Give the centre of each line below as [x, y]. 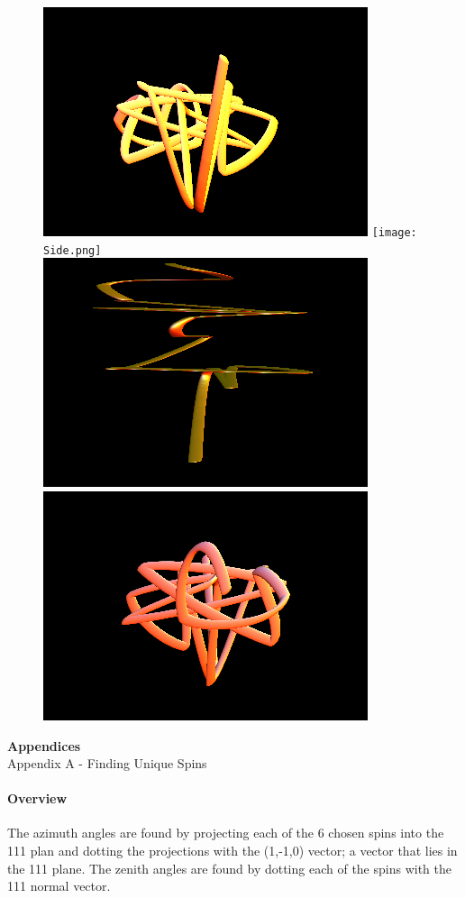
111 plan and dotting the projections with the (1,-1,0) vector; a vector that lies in [232, 851]
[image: [394, 233]
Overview [37, 798]
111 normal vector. [59, 886]
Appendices [44, 745]
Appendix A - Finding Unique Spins [107, 763]
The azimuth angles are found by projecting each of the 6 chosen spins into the [226, 833]
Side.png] [73, 250]
